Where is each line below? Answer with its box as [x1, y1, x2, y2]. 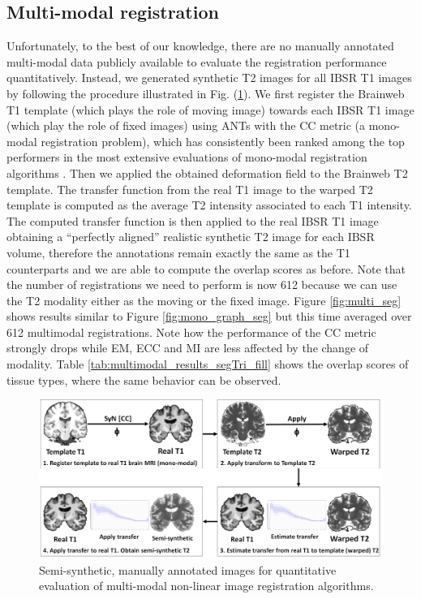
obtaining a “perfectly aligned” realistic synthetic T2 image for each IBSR [6, 228, 375, 245]
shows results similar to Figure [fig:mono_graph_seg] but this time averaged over [6, 308, 412, 325]
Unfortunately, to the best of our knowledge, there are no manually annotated [6, 37, 394, 54]
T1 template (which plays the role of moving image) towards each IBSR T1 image [6, 101, 415, 118]
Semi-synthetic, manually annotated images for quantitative [39, 561, 337, 578]
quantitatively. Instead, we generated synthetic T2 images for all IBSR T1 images [6, 69, 412, 86]
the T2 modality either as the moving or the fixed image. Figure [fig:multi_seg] [6, 291, 402, 308]
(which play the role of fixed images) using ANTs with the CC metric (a [6, 117, 366, 134]
